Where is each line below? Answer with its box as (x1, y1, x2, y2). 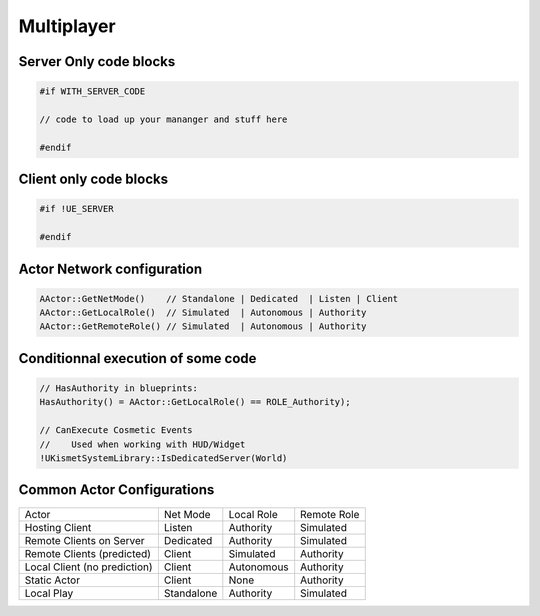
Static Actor (24, 573, 80, 587)
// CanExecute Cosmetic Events (39, 425, 194, 436)
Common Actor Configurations (18, 481, 215, 499)
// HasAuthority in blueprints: (39, 383, 199, 394)
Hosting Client (24, 520, 92, 534)
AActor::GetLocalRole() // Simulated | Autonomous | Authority (39, 307, 367, 319)
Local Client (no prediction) (24, 560, 154, 574)
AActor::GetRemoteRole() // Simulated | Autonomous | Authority (39, 321, 367, 332)
